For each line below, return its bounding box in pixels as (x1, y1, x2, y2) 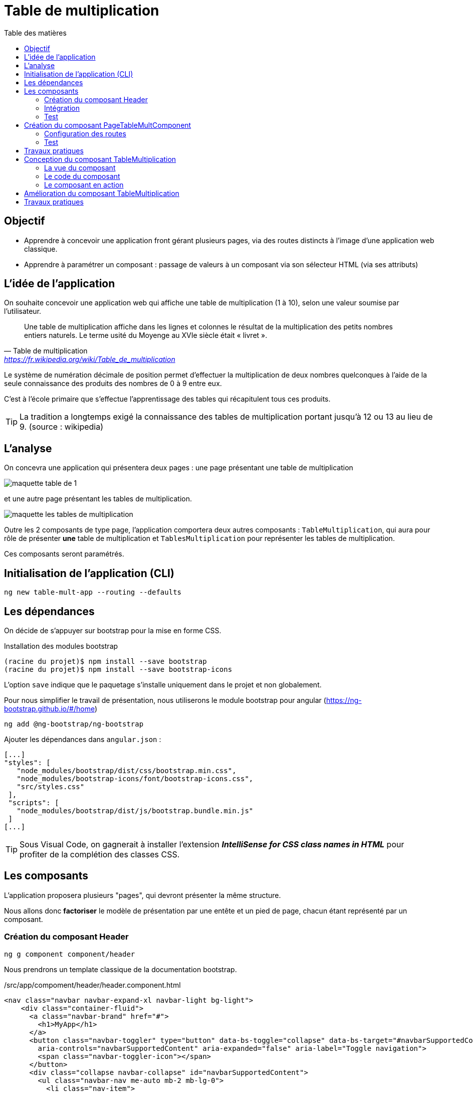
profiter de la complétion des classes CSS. (20, 849, 180, 859)
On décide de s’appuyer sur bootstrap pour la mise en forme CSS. (4, 626, 221, 635)
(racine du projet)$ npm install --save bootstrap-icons (4, 665, 232, 673)
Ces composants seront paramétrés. (4, 550, 124, 559)
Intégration (44, 103, 80, 112)
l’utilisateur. (4, 307, 42, 316)
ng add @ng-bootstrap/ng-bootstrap (4, 719, 144, 728)
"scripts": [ (8, 798, 59, 807)
